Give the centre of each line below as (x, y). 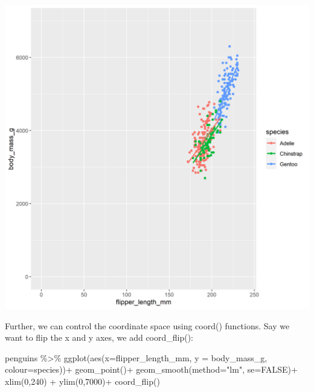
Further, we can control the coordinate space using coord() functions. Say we (147, 325)
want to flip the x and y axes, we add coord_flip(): (99, 337)
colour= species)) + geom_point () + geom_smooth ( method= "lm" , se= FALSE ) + (151, 369)
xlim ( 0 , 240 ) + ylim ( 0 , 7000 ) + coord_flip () (82, 381)
